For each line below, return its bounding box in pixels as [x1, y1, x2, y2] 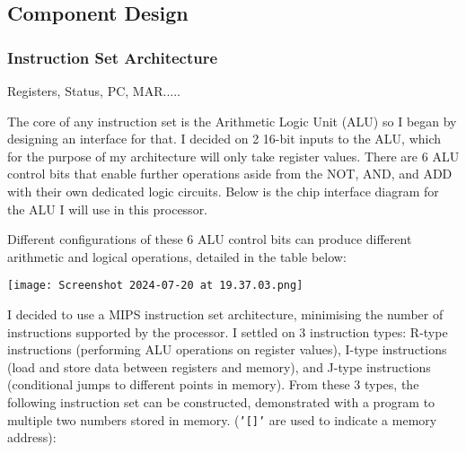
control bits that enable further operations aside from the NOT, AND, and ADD [7, 164, 453, 183]
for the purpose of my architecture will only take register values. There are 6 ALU [7, 146, 460, 165]
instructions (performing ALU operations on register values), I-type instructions [7, 340, 447, 359]
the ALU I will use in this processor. [7, 199, 208, 218]
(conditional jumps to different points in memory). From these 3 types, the [7, 375, 419, 394]
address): [7, 428, 57, 447]
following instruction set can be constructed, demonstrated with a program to [7, 392, 435, 411]
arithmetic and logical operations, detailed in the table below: [7, 247, 347, 266]
